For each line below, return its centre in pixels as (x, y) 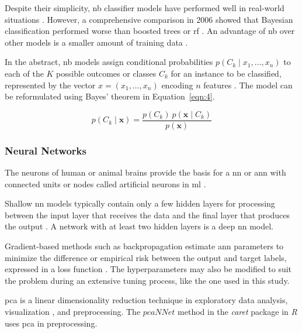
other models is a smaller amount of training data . (96, 42)
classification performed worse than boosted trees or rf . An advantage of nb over (150, 31)
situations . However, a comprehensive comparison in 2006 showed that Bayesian (149, 19)
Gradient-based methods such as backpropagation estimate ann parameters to (144, 246)
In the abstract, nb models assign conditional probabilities (109, 62)
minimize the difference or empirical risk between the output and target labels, (146, 257)
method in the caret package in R (237, 311)
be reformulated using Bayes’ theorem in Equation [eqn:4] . (110, 96)
